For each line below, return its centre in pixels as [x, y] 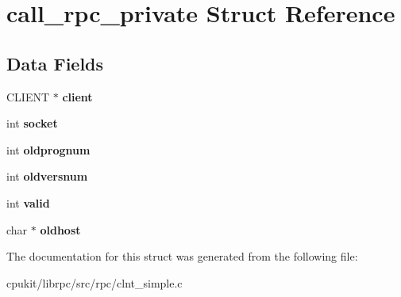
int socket [32, 123]
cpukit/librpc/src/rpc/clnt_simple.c [94, 282]
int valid [28, 202]
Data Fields [55, 63]
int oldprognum [48, 149]
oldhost [60, 229]
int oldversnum [47, 176]
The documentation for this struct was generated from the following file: [182, 256]
